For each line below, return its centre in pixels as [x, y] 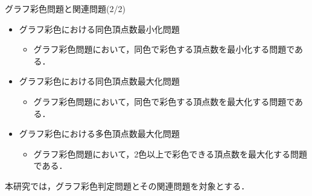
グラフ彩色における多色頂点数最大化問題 [99, 134]
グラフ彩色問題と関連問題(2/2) [65, 8]
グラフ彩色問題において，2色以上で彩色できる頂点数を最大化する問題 [170, 153]
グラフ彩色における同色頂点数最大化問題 [99, 81]
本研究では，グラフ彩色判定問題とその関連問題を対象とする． [127, 185]
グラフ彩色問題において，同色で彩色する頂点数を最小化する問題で [164, 49]
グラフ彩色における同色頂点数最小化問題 [99, 29]
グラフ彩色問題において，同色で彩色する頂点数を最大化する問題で [164, 101]
